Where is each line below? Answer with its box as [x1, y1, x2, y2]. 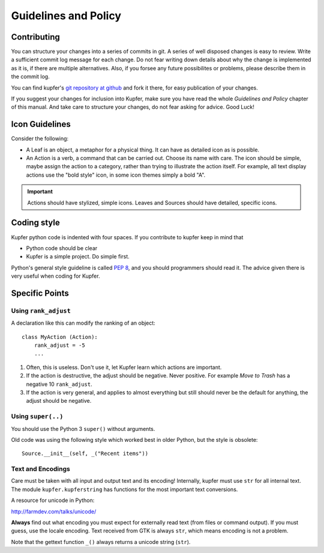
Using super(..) [11, 412, 64, 421]
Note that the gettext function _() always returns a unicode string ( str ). [11, 538, 191, 545]
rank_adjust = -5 [34, 342, 85, 349]
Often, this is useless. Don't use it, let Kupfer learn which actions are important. [26, 364, 222, 371]
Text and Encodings [11, 465, 70, 473]
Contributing [11, 32, 60, 42]
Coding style [11, 218, 60, 228]
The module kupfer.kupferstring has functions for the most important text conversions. [11, 486, 238, 493]
